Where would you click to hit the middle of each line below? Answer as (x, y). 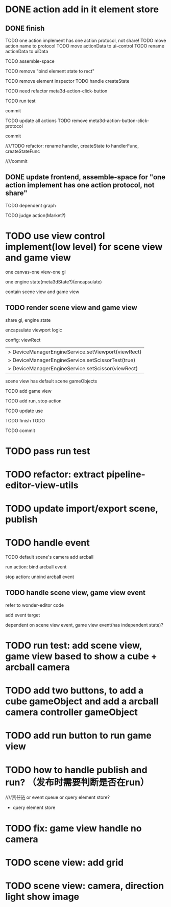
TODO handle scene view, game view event (76, 593)
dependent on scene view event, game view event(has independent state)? (84, 625)
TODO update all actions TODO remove (46, 121)
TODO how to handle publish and (76, 770)
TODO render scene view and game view (71, 308)
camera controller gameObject (71, 712)
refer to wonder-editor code (35, 605)
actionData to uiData (27, 51)
